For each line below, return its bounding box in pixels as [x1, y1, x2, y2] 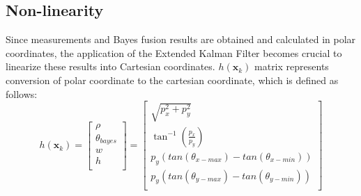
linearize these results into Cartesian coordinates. [6, 59, 215, 74]
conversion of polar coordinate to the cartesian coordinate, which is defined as [6, 72, 339, 87]
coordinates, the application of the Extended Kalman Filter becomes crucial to [6, 45, 342, 60]
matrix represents [254, 59, 329, 74]
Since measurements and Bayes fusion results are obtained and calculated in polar [6, 32, 356, 47]
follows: [6, 86, 38, 101]
